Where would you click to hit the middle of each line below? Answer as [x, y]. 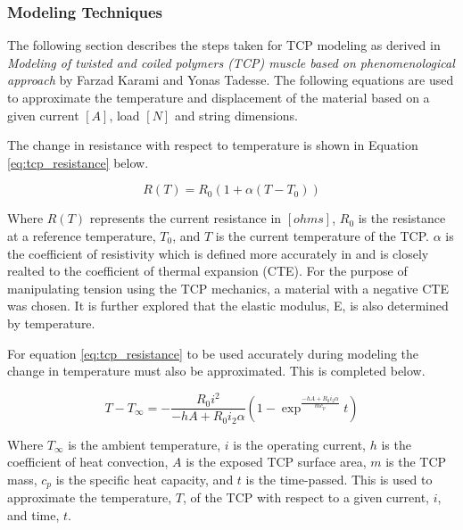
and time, [33, 514]
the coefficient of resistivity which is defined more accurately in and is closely [218, 253]
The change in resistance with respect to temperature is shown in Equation [213, 145]
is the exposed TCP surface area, [276, 462]
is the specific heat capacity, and [145, 479]
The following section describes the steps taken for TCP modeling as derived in [224, 45]
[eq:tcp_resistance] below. [78, 162]
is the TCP [416, 462]
